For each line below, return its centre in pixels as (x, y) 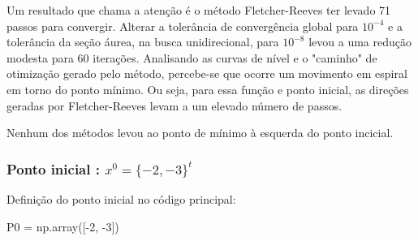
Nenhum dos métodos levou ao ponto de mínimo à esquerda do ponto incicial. (200, 133)
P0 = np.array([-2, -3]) (63, 226)
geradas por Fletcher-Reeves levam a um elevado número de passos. (175, 105)
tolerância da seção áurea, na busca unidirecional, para (143, 42)
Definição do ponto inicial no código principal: (121, 198)
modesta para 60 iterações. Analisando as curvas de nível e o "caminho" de (192, 57)
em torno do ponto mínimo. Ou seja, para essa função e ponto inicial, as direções (208, 89)
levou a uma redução (360, 42)
